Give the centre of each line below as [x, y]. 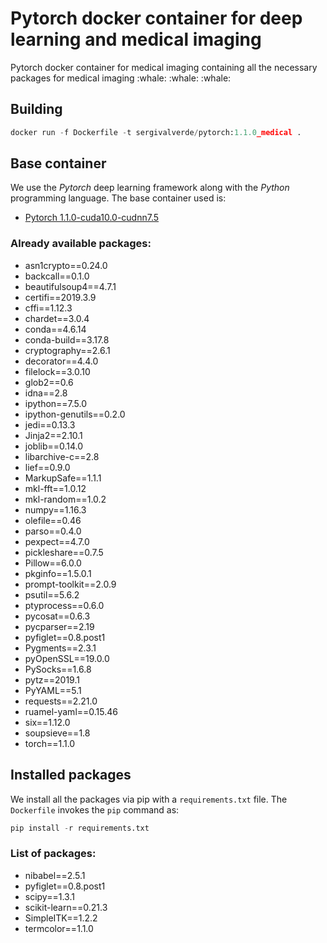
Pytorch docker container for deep [156, 18]
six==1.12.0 [47, 722]
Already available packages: [81, 244]
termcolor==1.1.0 [59, 928]
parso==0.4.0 [53, 531]
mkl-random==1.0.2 [65, 499]
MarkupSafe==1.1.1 [63, 478]
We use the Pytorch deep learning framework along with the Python [150, 188]
